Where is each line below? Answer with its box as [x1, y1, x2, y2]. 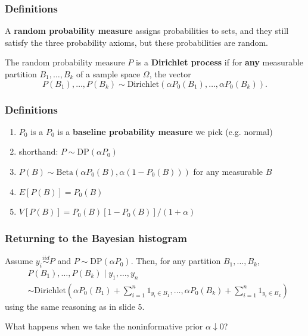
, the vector [149, 68, 191, 80]
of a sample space [76, 68, 141, 80]
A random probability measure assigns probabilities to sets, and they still [5, 24, 289, 37]
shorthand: [18, 145, 58, 158]
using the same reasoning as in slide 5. [5, 300, 145, 312]
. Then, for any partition [130, 255, 221, 267]
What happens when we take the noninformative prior [5, 320, 203, 332]
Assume [5, 255, 33, 267]
